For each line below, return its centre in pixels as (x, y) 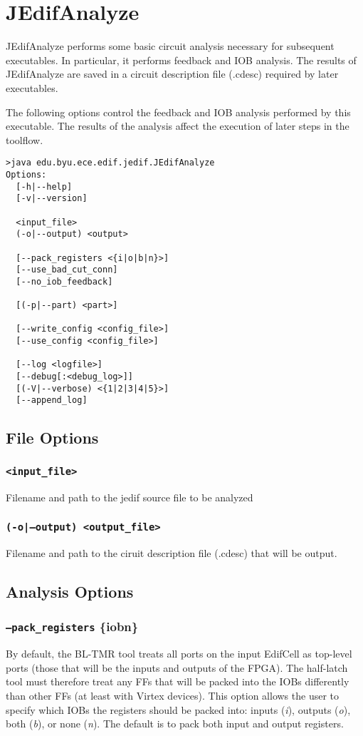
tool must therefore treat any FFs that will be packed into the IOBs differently (178, 681)
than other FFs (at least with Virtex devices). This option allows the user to (173, 695)
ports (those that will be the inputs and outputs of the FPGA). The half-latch (177, 667)
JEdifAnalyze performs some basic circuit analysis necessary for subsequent (170, 46)
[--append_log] (52, 400)
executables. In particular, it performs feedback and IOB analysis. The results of (181, 60)
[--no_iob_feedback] (64, 281)
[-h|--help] (44, 186)
